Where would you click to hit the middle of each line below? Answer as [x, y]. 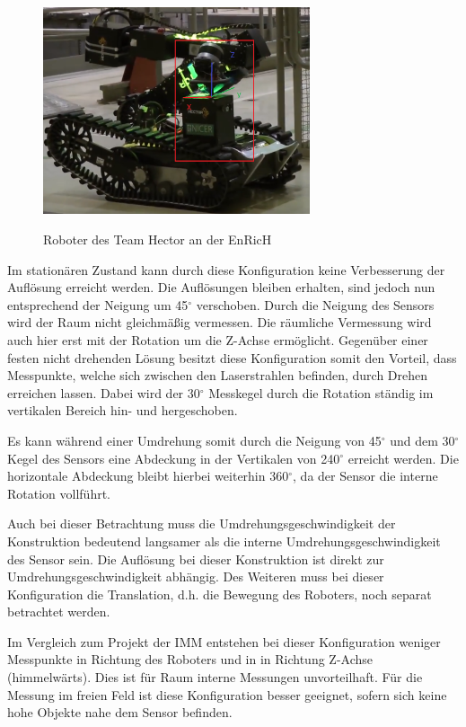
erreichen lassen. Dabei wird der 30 [104, 392]
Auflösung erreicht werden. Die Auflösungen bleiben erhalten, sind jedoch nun [221, 287]
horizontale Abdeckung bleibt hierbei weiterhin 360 [148, 476]
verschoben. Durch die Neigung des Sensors [315, 304]
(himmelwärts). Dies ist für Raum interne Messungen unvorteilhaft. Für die [215, 677]
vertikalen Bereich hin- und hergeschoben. [123, 410]
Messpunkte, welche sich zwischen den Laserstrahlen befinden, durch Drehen [218, 375]
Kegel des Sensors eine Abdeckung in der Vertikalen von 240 [174, 458]
